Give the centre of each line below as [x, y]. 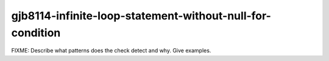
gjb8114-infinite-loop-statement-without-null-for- [141, 16]
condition [36, 33]
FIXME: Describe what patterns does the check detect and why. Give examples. [111, 51]
